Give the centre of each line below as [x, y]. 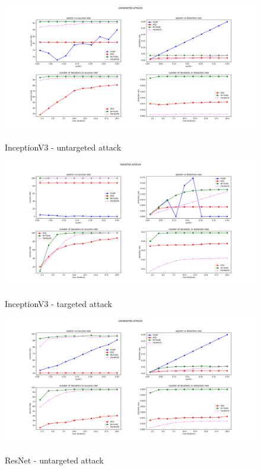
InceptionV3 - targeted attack [58, 303]
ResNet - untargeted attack [54, 460]
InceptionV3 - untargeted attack [63, 147]
